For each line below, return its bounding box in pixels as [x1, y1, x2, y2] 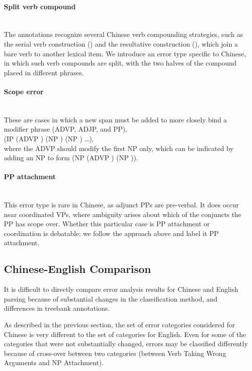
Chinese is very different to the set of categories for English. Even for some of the [4, 329, 246, 339]
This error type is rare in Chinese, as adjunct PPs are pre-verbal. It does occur [4, 200, 239, 210]
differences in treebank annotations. [4, 303, 110, 313]
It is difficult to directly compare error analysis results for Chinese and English [4, 284, 238, 294]
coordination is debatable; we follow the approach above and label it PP [4, 228, 219, 238]
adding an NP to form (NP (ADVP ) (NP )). [4, 152, 138, 163]
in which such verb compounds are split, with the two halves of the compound [4, 58, 237, 68]
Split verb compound [4, 1, 76, 11]
